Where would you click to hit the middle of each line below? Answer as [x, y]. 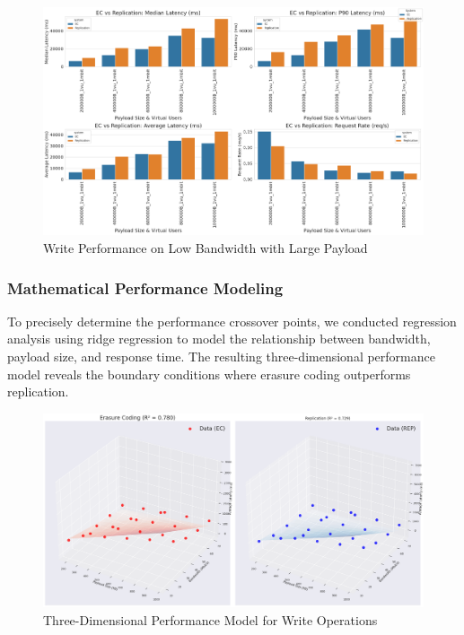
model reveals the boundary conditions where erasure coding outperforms [209, 374]
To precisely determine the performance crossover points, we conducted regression [232, 321]
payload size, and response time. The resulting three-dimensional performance [221, 357]
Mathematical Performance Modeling [145, 287]
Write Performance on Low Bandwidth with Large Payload [206, 248]
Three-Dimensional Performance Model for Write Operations [210, 619]
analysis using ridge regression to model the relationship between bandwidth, [219, 339]
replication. [38, 391]
